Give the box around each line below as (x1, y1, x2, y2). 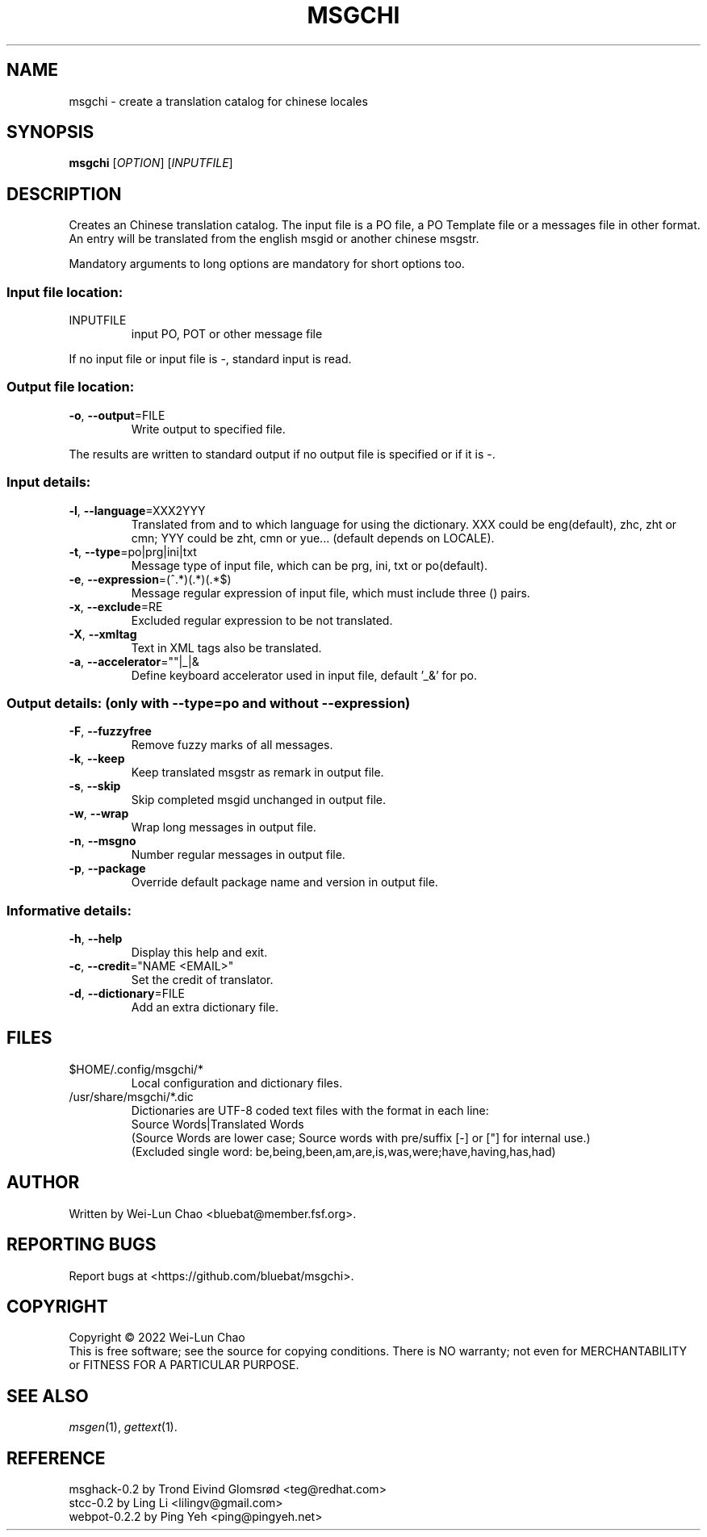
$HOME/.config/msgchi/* (69, 1062, 203, 1076)
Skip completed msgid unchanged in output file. (131, 793, 386, 807)
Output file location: (6, 379, 135, 396)
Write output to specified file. (131, 421, 286, 436)
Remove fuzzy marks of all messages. (131, 738, 333, 752)
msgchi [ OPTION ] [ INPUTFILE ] (69, 156, 233, 170)
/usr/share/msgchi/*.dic (69, 1089, 194, 1104)
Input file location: (6, 283, 123, 300)
